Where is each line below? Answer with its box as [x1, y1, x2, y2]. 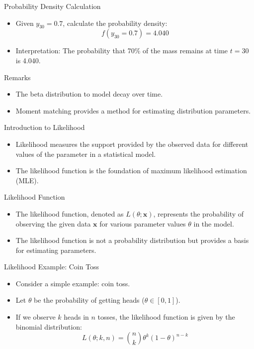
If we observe [15, 312, 56, 322]
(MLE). [15, 175, 39, 185]
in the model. [193, 218, 234, 229]
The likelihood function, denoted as [15, 208, 124, 219]
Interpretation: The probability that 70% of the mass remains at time [15, 45, 228, 56]
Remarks [4, 72, 31, 82]
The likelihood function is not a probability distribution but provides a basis [15, 235, 249, 245]
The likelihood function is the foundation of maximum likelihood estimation [15, 165, 247, 176]
